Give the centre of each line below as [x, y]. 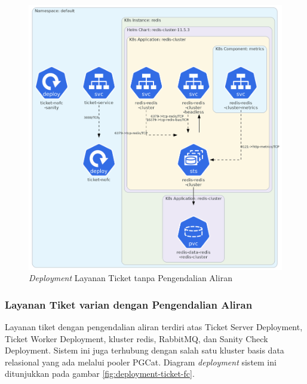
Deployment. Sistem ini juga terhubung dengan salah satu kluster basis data [145, 350]
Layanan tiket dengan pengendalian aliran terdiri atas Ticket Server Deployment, [154, 326]
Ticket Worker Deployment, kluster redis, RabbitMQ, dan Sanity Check [136, 338]
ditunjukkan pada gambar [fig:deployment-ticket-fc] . [100, 374]
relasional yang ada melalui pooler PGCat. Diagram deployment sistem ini [141, 362]
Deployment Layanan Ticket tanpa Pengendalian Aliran [131, 278]
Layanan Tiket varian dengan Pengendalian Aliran [129, 304]
